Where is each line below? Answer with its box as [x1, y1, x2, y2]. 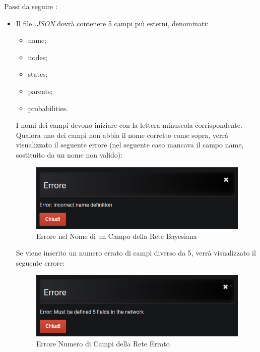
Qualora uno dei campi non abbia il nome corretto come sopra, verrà [16, 129, 228, 140]
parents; [28, 85, 53, 96]
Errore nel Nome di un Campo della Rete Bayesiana [36, 230, 197, 241]
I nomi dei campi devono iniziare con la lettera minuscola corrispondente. [16, 120, 242, 130]
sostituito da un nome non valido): [16, 149, 123, 160]
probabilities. [28, 103, 69, 113]
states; [28, 69, 48, 79]
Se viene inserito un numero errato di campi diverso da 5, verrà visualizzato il [16, 247, 256, 258]
